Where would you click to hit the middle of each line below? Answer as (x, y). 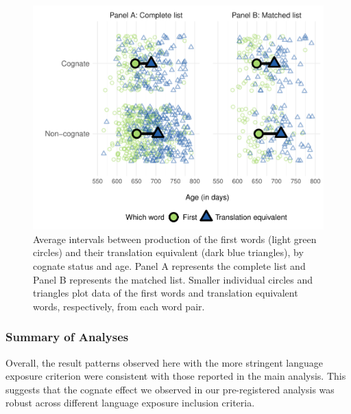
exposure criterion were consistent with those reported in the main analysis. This (176, 376)
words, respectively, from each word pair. (119, 306)
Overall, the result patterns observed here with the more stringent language (164, 362)
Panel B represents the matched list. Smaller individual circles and (173, 279)
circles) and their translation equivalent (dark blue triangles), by (168, 252)
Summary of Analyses (67, 337)
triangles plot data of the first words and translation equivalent (166, 293)
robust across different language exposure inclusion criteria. (130, 403)
